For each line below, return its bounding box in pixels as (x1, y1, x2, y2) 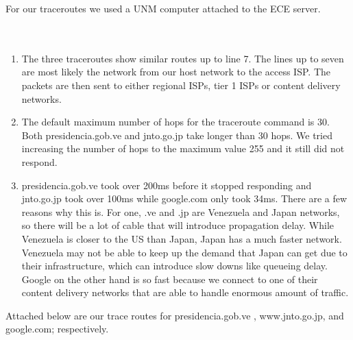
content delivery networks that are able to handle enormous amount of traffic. (21, 285, 349, 300)
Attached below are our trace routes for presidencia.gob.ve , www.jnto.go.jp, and (5, 308, 344, 322)
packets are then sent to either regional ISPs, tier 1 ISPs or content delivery (21, 77, 341, 92)
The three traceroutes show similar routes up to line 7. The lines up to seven (21, 51, 344, 65)
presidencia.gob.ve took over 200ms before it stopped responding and (21, 178, 312, 192)
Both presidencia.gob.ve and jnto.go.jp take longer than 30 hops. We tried (21, 127, 332, 142)
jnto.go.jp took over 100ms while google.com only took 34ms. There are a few (21, 191, 348, 206)
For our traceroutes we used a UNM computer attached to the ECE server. (5, 1, 321, 15)
